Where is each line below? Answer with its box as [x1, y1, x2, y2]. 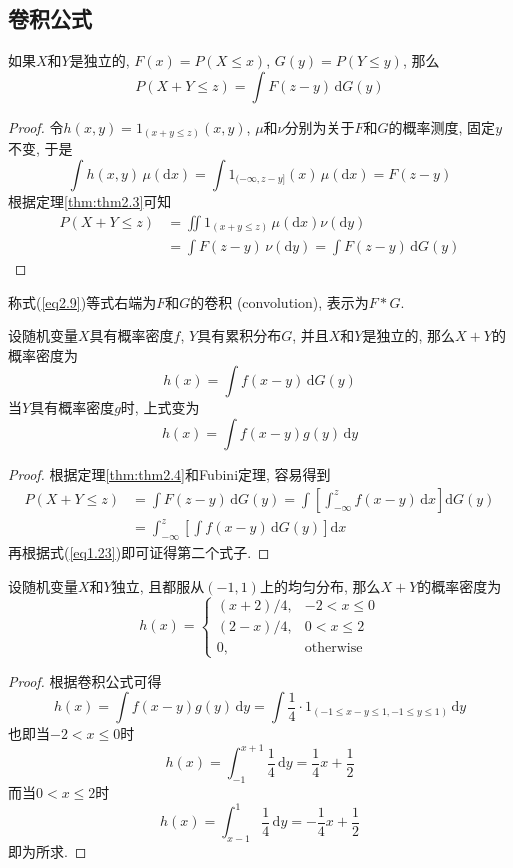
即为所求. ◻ [8, 841, 87, 862]
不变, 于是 [8, 138, 73, 159]
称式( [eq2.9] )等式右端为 [8, 291, 157, 312]
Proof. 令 [8, 116, 64, 137]
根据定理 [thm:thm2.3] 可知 [8, 190, 172, 211]
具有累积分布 [197, 325, 282, 346]
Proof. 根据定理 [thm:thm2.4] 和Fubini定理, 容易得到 [8, 464, 331, 485]
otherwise [304, 640, 363, 655]
